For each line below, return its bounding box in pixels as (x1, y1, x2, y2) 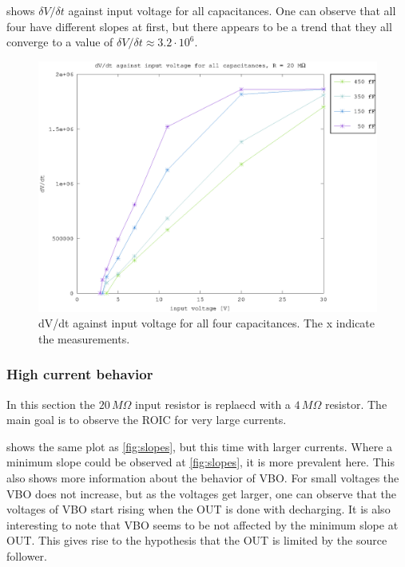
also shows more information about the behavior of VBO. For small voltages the (6, 470, 399, 486)
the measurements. (38, 330, 130, 347)
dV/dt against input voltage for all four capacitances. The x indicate (38, 315, 375, 331)
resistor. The (324, 395, 387, 412)
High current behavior (6, 364, 153, 384)
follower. (6, 547, 47, 564)
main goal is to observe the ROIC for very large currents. (6, 411, 287, 428)
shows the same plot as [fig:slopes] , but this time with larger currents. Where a (6, 438, 393, 454)
